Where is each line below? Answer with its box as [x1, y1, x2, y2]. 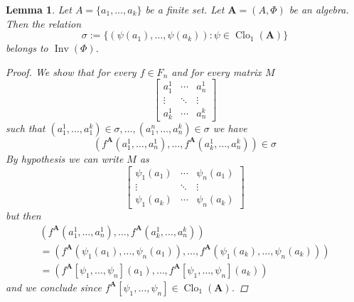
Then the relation [6, 16, 82, 31]
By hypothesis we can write [6, 151, 124, 166]
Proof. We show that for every [6, 64, 136, 79]
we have [213, 120, 247, 135]
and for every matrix [171, 64, 262, 79]
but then [6, 208, 41, 223]
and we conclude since [6, 279, 102, 294]
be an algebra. [289, 2, 349, 16]
